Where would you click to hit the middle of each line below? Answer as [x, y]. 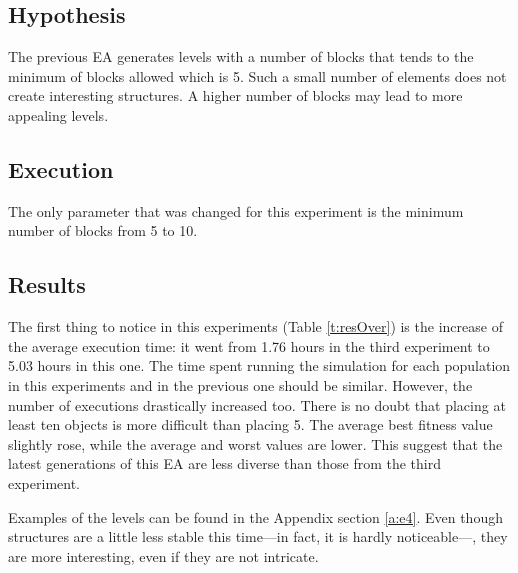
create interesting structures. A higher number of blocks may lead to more [235, 95]
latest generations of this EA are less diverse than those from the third [224, 463]
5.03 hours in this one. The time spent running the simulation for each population [259, 365]
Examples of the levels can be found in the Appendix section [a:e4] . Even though [255, 516]
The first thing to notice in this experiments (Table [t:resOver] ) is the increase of [255, 326]
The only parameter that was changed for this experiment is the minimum [236, 210]
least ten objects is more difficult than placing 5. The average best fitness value [250, 424]
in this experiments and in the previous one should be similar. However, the [240, 384]
